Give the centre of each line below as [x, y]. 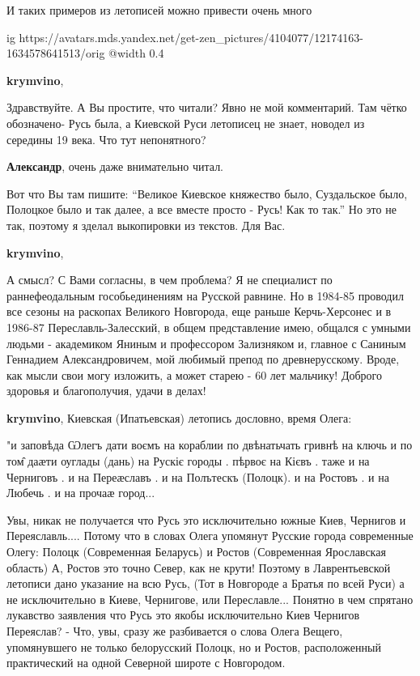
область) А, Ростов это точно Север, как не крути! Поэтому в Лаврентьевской [199, 567]
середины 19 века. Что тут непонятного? [106, 139]
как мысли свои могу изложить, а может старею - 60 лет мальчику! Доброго [194, 374]
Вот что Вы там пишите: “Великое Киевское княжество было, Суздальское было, [207, 193]
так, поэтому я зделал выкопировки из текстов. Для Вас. [146, 225]
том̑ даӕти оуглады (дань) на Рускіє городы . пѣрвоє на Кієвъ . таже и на [188, 461]
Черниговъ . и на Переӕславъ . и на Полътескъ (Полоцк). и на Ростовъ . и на [198, 476]
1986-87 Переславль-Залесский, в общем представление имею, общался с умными [209, 327]
